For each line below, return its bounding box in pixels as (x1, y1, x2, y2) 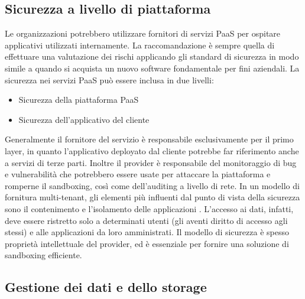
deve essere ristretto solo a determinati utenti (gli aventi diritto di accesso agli (5, 214, 288, 226)
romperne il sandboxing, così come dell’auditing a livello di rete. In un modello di (5, 179, 300, 191)
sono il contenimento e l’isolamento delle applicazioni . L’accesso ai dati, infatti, (5, 202, 294, 214)
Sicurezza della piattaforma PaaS (18, 93, 139, 106)
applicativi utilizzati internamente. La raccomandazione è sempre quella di (5, 38, 275, 51)
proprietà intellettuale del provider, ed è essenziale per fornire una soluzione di (5, 237, 289, 249)
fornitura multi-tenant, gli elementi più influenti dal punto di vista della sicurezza (5, 191, 300, 203)
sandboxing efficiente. (5, 249, 82, 261)
